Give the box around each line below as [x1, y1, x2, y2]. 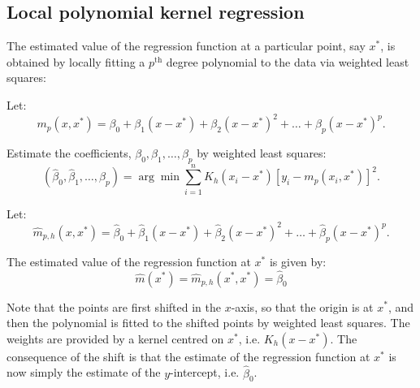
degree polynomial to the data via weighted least [166, 53, 409, 70]
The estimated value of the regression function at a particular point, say [6, 37, 366, 54]
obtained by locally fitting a [6, 53, 145, 70]
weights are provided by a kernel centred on [6, 330, 224, 347]
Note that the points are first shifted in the [6, 298, 221, 315]
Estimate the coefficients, [6, 144, 132, 161]
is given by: [269, 252, 327, 269]
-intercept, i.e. [170, 364, 240, 381]
